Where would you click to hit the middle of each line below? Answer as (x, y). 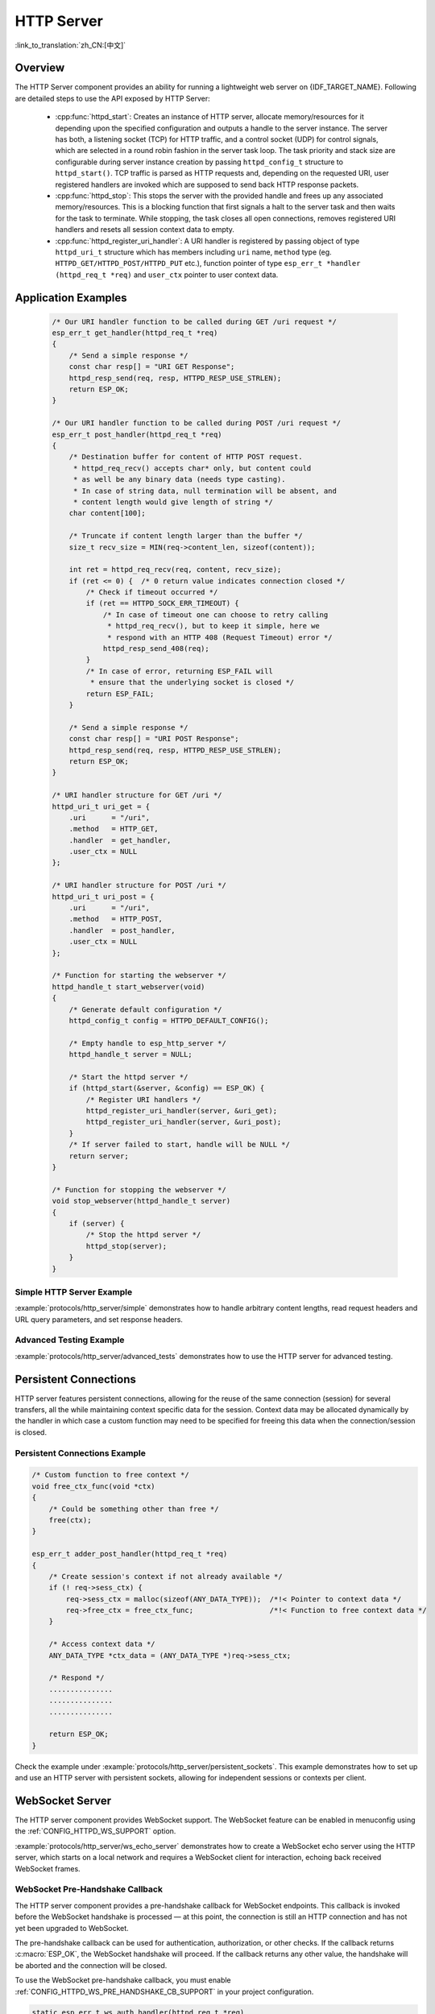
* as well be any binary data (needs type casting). (179, 480)
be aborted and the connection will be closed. (91, 1965)
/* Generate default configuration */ (145, 1009)
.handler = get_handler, (120, 840)
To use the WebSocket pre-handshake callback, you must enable (123, 1980)
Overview (40, 68)
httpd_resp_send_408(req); (156, 649)
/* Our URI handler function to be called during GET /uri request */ (195, 321)
